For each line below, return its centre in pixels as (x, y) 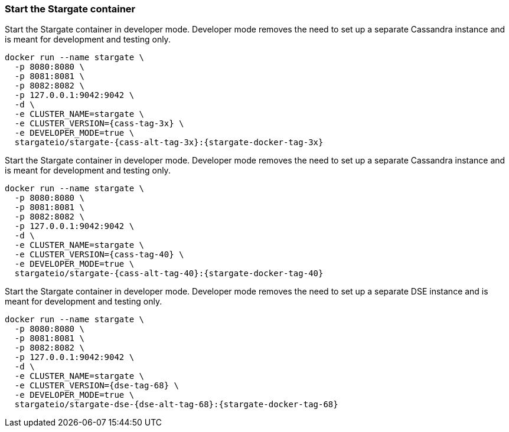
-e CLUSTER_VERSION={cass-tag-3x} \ (99, 124)
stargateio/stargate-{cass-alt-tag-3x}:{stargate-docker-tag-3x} (169, 143)
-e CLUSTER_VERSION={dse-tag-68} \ (97, 386)
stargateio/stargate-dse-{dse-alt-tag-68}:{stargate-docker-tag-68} (176, 405)
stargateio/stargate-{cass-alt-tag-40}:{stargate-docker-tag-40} (169, 274)
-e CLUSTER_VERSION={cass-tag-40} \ (99, 255)
